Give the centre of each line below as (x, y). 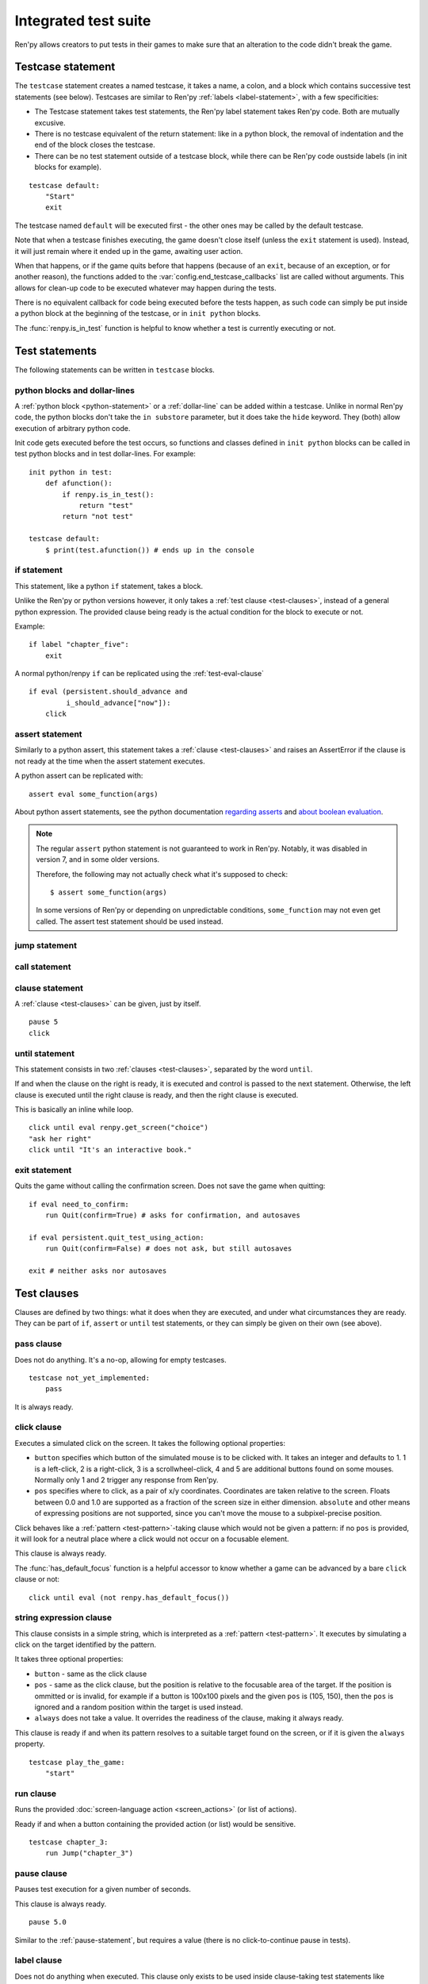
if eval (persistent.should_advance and (108, 692)
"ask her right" (60, 1138)
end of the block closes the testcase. (95, 145)
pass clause (38, 1344)
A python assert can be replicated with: (79, 776)
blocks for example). (68, 167)
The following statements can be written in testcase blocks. (115, 370)
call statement (43, 967)
